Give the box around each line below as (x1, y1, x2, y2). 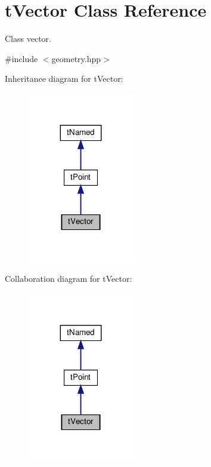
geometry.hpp (51, 52, 101, 64)
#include (5, 52, 38, 64)
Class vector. (5, 32, 51, 45)
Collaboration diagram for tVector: (5, 272, 132, 285)
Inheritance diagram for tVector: (5, 72, 123, 85)
